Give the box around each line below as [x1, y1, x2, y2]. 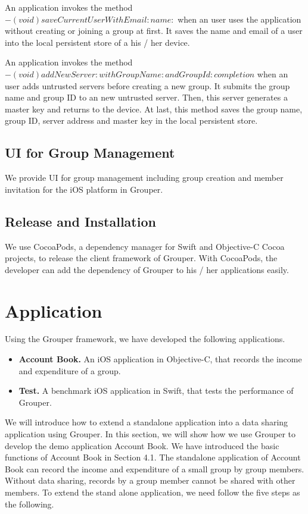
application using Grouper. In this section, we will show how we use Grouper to [5, 428, 296, 440]
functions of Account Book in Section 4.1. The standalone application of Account [5, 451, 301, 463]
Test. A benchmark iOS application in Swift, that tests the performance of [18, 384, 294, 397]
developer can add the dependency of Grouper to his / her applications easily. [5, 263, 289, 275]
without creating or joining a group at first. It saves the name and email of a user [5, 24, 303, 37]
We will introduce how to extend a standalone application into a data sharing [5, 416, 288, 428]
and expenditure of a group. [18, 364, 121, 377]
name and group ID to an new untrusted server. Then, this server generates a [5, 91, 288, 104]
